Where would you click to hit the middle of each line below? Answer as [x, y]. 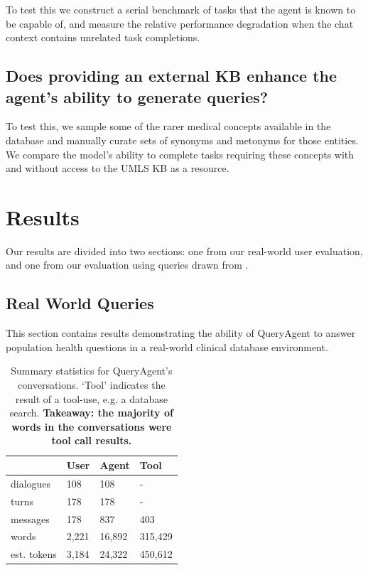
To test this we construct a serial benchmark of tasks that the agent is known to [181, 9]
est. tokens [34, 554]
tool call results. [92, 440]
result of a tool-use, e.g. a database [91, 398]
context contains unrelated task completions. [103, 37]
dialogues [31, 483]
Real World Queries [80, 303]
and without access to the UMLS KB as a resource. [118, 168]
